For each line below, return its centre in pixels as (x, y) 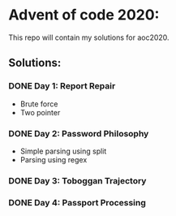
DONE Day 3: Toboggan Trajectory (77, 180)
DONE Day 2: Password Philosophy (79, 133)
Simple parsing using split (63, 151)
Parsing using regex (54, 159)
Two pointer (40, 112)
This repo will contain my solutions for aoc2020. (89, 37)
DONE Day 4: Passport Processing (77, 202)
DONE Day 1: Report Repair (62, 86)
